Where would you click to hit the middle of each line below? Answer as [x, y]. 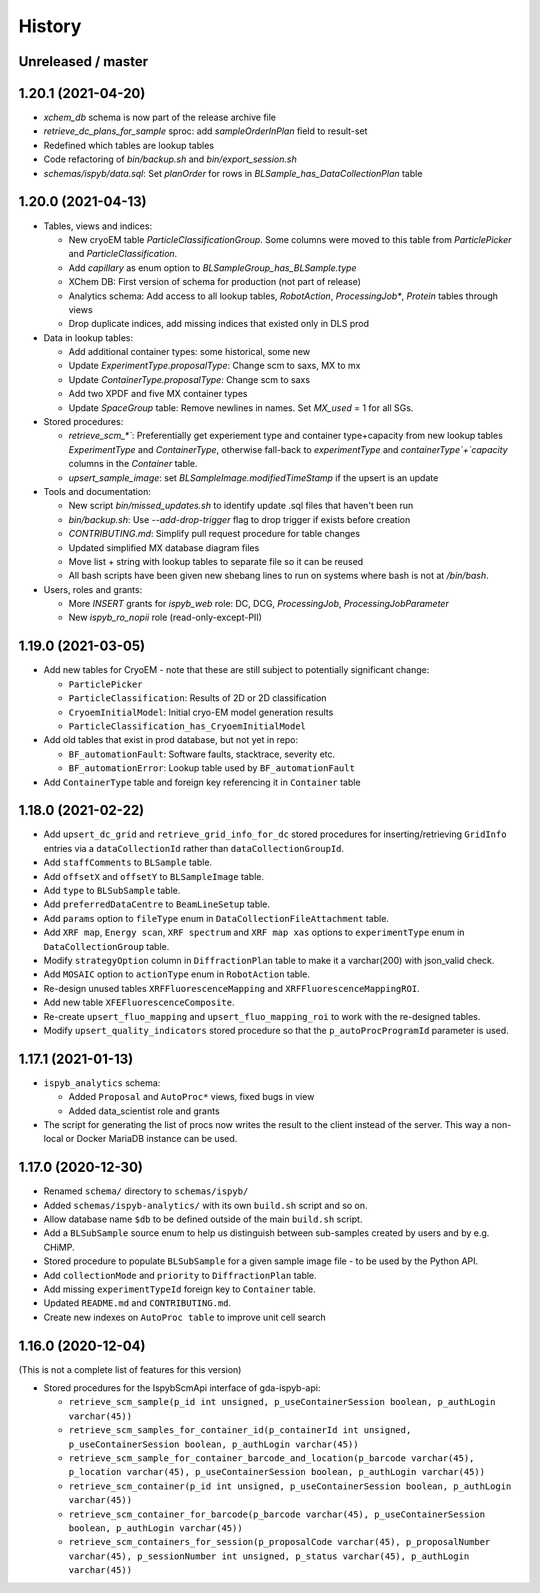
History [50, 26]
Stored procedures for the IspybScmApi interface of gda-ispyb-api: [182, 1388]
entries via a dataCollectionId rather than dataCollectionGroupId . [194, 848]
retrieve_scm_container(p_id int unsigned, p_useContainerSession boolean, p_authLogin [290, 1486]
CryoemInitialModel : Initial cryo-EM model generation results [201, 712]
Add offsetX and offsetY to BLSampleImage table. [154, 876]
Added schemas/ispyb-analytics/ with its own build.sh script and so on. [206, 1205]
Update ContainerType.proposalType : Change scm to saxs [189, 379]
